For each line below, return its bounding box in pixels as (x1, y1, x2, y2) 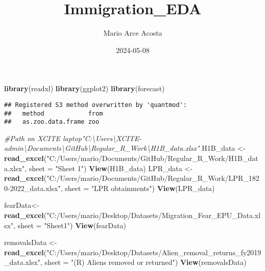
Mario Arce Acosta (103, 28, 162, 38)
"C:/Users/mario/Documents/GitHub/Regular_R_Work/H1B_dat (46, 153, 258, 164)
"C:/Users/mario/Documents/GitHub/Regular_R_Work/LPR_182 (46, 173, 259, 183)
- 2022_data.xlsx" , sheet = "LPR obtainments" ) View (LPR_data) (8, 182, 215, 193)
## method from (4, 110, 103, 117)
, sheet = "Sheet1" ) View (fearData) (13, 220, 126, 230)
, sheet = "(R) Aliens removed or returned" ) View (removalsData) (40, 257, 247, 267)
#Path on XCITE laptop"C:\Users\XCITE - (4, 132, 142, 143)
